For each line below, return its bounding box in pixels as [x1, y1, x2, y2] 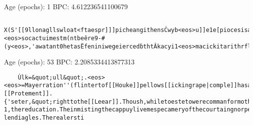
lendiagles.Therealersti [4, 114, 84, 122]
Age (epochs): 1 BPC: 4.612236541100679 [4, 1, 128, 11]
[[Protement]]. [4, 90, 53, 97]
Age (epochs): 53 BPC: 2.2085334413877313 [4, 57, 135, 67]
